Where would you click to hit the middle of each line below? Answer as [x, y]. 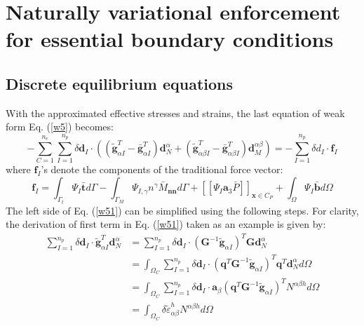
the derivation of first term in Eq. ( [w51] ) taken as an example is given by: [166, 224]
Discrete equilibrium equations [120, 83]
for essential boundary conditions [170, 39]
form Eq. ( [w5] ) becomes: [60, 127]
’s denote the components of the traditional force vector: [162, 169]
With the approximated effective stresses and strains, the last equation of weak [175, 113]
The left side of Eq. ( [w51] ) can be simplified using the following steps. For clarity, [182, 210]
